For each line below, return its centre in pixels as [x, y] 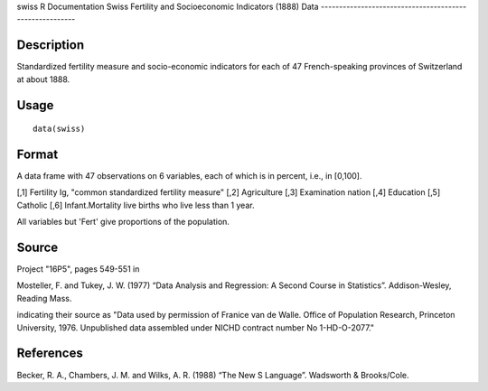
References [50, 354]
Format [38, 154]
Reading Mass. [44, 298]
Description [51, 45]
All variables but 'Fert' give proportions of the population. [123, 222]
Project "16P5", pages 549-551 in [78, 269]
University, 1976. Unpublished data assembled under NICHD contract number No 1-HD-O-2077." [196, 327]
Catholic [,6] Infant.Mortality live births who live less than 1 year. [136, 205]
